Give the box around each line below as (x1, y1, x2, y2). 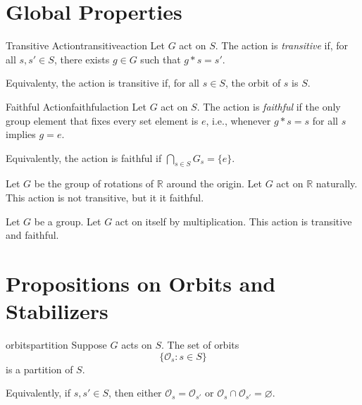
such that (140, 51, 181, 66)
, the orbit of (225, 75, 281, 90)
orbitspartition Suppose (6, 337, 107, 352)
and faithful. (6, 228, 59, 242)
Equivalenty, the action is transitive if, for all (6, 75, 200, 90)
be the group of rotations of (34, 176, 154, 191)
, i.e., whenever (206, 113, 271, 127)
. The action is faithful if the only (196, 99, 341, 113)
